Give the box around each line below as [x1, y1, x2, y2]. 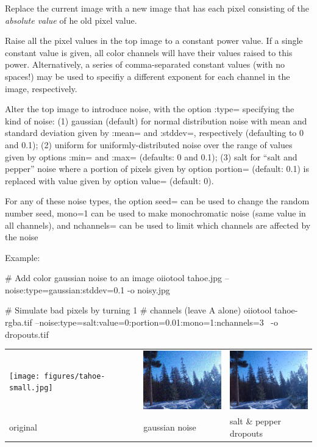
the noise [5, 231, 38, 243]
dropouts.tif [5, 327, 49, 340]
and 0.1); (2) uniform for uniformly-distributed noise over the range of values [5, 138, 293, 151]
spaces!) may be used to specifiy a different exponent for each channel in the [5, 70, 290, 82]
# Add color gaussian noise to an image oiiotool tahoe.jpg [5, 271, 223, 284]
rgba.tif [5, 316, 32, 329]
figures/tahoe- [44, 371, 105, 381]
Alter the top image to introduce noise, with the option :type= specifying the [5, 102, 294, 115]
